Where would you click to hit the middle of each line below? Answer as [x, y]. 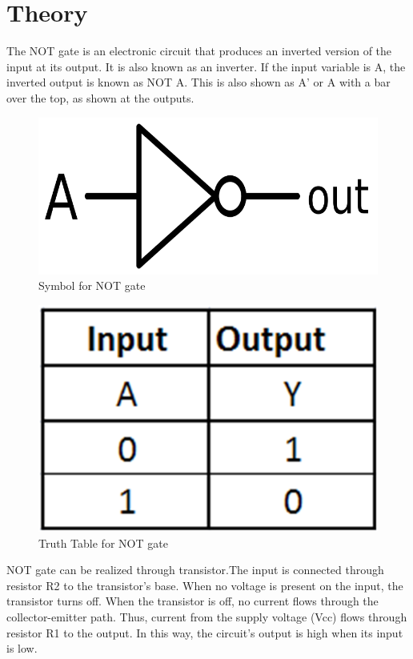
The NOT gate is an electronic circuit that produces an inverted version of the [199, 51]
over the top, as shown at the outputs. [100, 97]
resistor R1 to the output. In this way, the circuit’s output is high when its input [205, 632]
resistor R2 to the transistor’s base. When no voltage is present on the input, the [205, 585]
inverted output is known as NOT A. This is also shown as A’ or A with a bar [198, 82]
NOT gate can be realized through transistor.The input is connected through [195, 570]
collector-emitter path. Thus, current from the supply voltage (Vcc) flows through [207, 616]
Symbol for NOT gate [92, 285]
